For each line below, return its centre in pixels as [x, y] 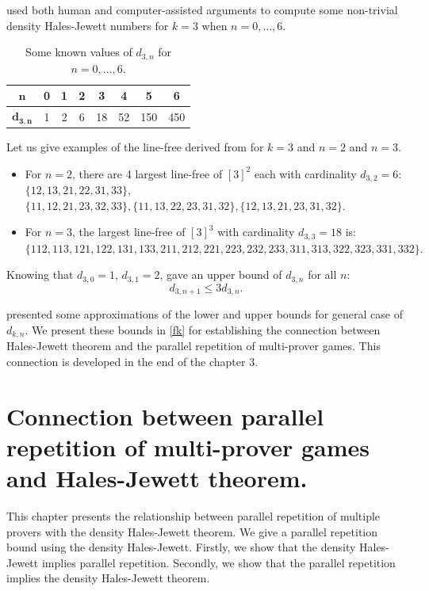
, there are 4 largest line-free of [147, 173]
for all [322, 275]
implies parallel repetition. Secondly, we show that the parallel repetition [218, 562]
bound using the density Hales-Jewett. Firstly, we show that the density [181, 547]
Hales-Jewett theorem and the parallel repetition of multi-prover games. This [193, 346]
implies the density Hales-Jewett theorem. [108, 578]
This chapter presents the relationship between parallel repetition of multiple [193, 515]
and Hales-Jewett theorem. [157, 478]
